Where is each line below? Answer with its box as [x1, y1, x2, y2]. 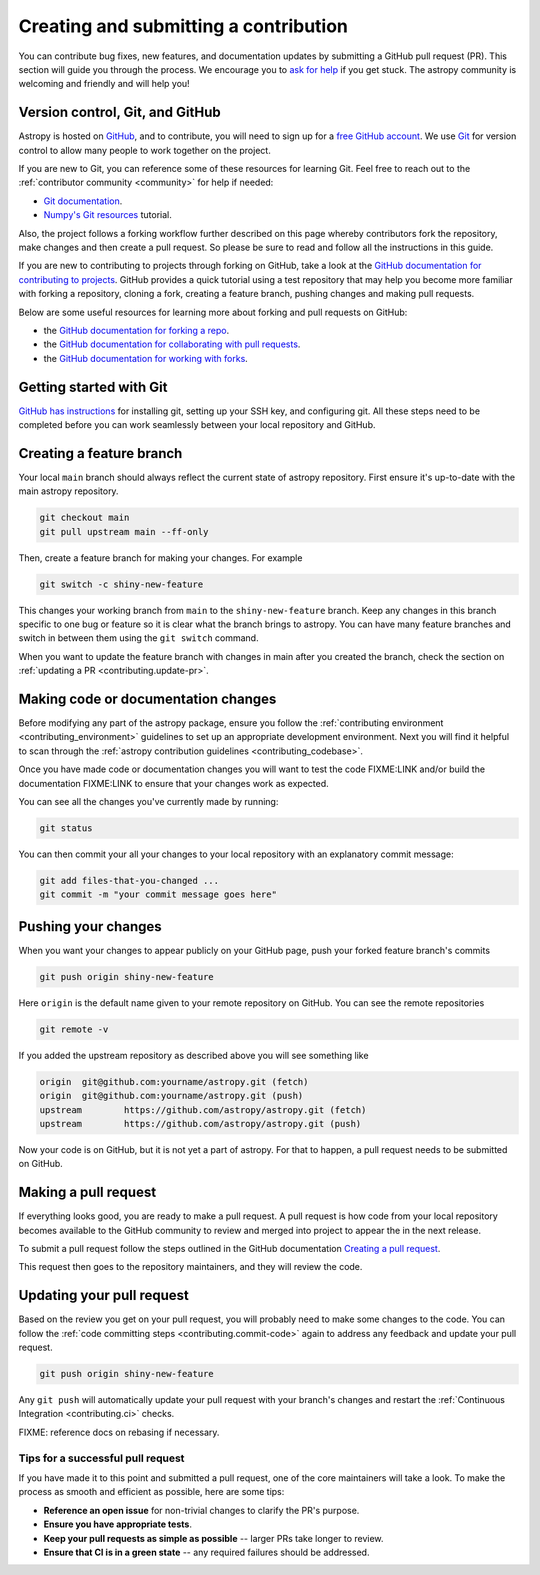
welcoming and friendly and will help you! [18, 78, 190, 90]
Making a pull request [18, 1184, 157, 1201]
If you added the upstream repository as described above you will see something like [18, 1049, 369, 1061]
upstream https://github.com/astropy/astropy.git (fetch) [39, 1104, 367, 1115]
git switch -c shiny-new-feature [39, 578, 204, 590]
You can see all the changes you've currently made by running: [18, 796, 279, 808]
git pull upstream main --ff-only [39, 526, 209, 537]
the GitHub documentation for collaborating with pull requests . [43, 338, 301, 350]
